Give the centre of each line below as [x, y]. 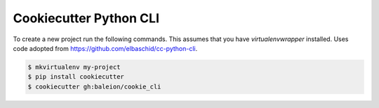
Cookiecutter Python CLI [86, 18]
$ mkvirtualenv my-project [74, 67]
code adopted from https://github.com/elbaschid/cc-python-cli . [105, 48]
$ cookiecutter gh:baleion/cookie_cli [94, 86]
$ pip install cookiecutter [76, 77]
